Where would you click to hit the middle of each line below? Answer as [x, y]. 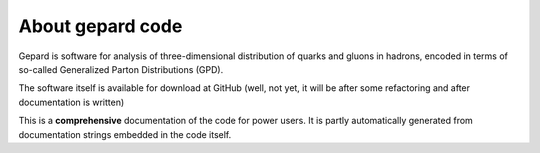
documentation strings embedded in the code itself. [125, 134]
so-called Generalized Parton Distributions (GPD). [121, 69]
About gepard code [100, 26]
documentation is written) [71, 102]
